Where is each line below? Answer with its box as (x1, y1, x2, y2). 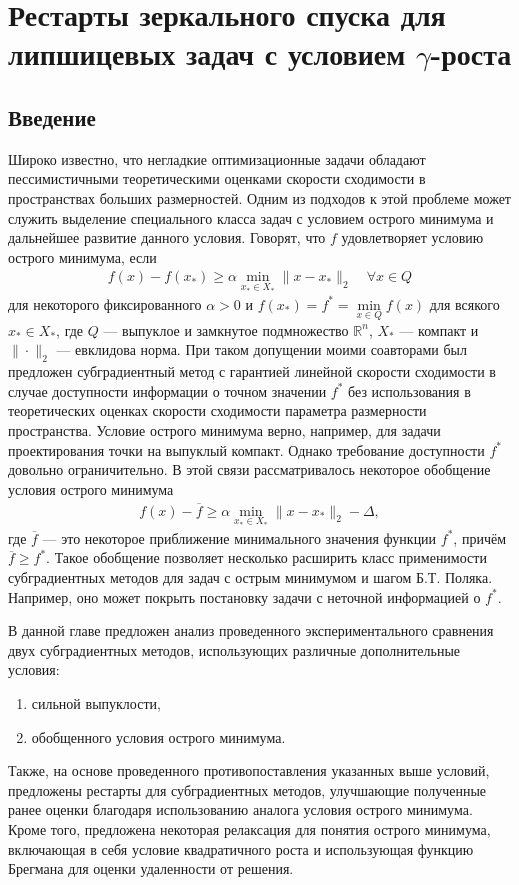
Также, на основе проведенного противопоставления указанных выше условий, (8, 760, 490, 781)
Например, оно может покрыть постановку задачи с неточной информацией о (8, 586, 481, 607)
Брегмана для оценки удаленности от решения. (8, 858, 294, 879)
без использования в (348, 380, 471, 401)
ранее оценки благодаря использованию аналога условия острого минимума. (8, 799, 473, 820)
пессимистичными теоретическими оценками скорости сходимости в (8, 168, 426, 189)
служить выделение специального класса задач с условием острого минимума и (8, 207, 494, 228)
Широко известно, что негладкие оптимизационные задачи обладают (8, 148, 426, 169)
